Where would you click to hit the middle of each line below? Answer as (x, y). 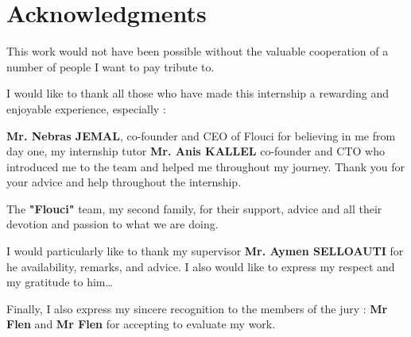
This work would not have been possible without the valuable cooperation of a (198, 51)
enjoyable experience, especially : (86, 108)
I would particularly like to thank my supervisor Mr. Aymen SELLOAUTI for (205, 251)
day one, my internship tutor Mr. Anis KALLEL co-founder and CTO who (196, 151)
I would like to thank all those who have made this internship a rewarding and (198, 93)
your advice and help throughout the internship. (124, 182)
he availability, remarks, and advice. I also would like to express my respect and (201, 266)
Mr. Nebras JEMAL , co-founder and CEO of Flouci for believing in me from (201, 135)
